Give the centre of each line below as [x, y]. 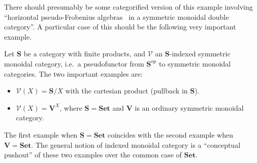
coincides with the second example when [170, 134]
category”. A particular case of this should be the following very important [120, 27]
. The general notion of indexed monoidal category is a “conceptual [136, 144]
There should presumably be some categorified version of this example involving [128, 7]
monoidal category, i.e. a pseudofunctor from [74, 63]
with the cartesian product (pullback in [126, 91]
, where [71, 107]
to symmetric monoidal [195, 63]
